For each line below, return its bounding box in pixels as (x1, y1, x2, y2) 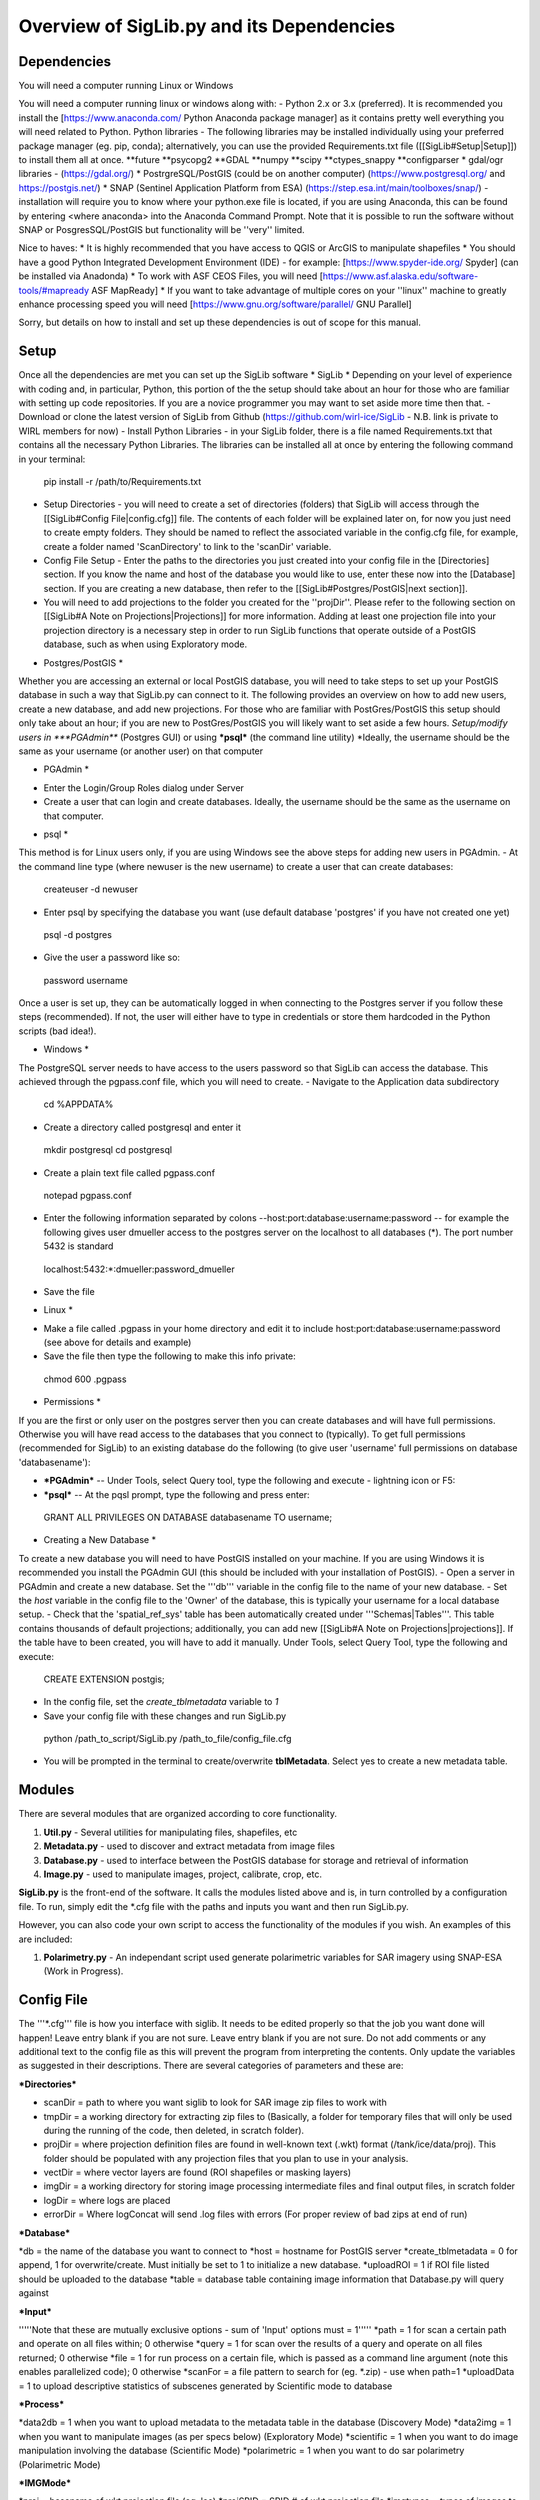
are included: (18, 1933, 73, 1945)
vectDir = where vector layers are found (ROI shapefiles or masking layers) (43, 2166, 352, 2179)
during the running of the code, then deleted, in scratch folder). (43, 2124, 305, 2136)
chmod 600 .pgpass (43, 1373, 127, 1385)
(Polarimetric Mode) (18, 2458, 101, 2470)
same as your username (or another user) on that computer (18, 745, 264, 757)
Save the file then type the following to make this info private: (43, 1350, 297, 1362)
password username (43, 974, 129, 986)
